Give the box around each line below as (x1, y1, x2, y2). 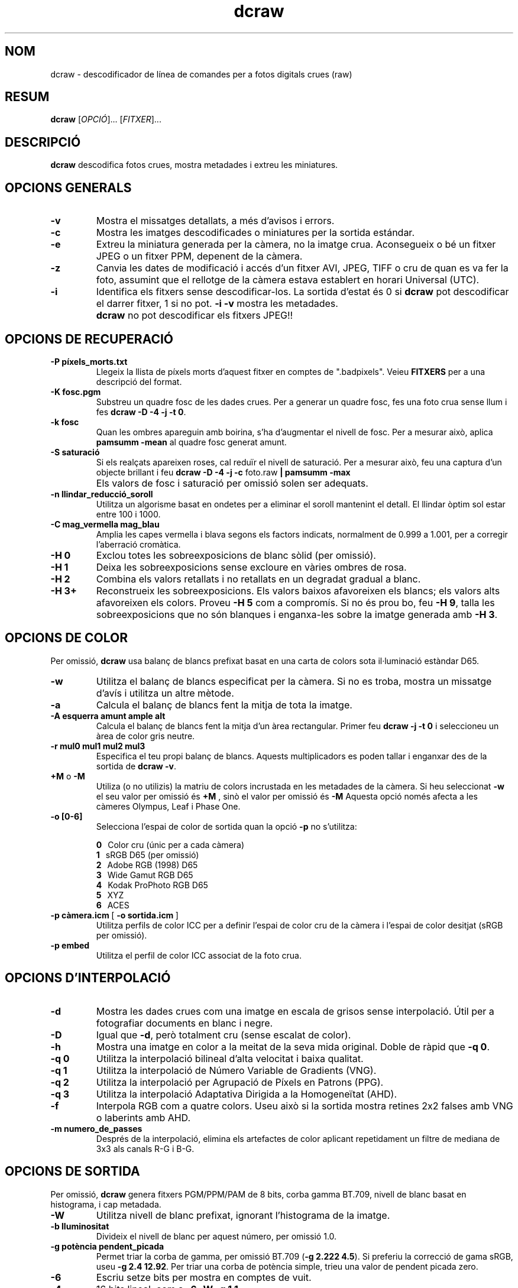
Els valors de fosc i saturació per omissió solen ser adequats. (96, 477, 368, 489)
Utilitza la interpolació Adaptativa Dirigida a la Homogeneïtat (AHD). (96, 1088, 397, 1100)
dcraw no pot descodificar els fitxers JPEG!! (96, 309, 293, 322)
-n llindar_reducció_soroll (50, 488, 153, 499)
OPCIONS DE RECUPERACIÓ (5, 331, 174, 347)
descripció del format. (96, 376, 182, 387)
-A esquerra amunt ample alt (50, 710, 166, 721)
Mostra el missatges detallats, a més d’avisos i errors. (96, 215, 335, 227)
